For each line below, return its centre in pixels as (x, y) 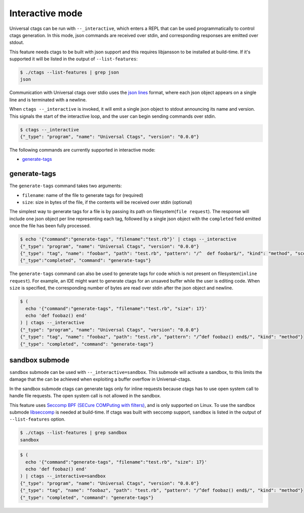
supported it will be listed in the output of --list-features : (73, 59)
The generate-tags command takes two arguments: (66, 186)
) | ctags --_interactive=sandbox (63, 476)
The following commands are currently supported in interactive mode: (82, 150)
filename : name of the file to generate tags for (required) (83, 195)
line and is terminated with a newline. (48, 99)
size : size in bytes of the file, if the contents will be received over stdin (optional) (107, 202)
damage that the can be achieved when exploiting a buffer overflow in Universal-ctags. (100, 379)
